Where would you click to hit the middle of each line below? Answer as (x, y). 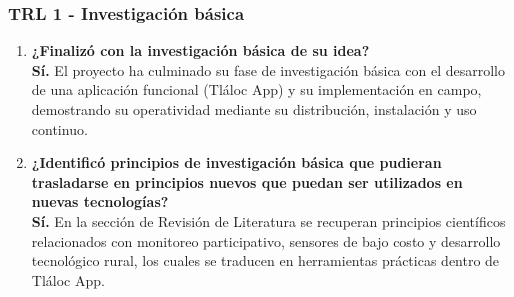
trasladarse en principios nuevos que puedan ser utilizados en (247, 181)
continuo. (59, 128)
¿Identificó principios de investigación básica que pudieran (236, 162)
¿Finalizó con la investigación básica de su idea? (200, 50)
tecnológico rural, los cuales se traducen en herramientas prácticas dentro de (265, 260)
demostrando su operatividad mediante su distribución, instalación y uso (254, 109)
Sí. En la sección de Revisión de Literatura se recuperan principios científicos (268, 220)
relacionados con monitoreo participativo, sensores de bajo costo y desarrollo (266, 240)
